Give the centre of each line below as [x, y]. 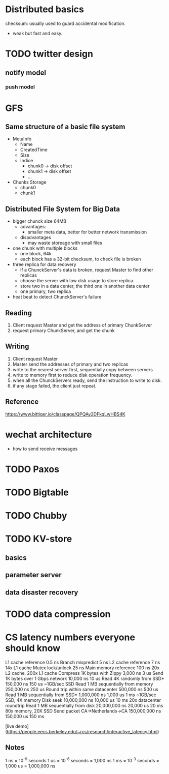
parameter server [33, 575]
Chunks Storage [29, 182]
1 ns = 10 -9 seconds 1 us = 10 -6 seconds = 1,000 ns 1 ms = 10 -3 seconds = [82, 760]
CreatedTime [34, 150]
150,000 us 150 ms [25, 716]
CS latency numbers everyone [70, 637]
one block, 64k [36, 254]
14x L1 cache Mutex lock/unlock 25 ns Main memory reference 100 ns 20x [82, 668]
